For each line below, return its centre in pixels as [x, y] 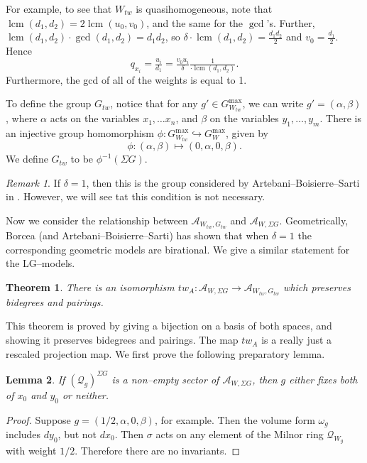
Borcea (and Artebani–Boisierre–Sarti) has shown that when [137, 235]
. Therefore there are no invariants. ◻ [157, 451]
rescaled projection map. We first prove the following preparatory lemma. [165, 353]
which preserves [317, 287]
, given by [247, 133]
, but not [77, 434]
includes [23, 434]
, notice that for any [154, 103]
